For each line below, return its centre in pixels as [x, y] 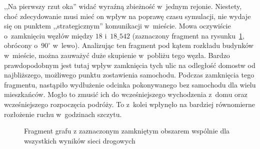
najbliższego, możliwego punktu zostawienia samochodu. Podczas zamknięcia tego [129, 75]
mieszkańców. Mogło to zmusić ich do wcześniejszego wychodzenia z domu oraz [126, 94]
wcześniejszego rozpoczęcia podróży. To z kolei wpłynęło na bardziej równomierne [130, 104]
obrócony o [21, 45]
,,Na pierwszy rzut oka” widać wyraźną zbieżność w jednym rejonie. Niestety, [123, 6]
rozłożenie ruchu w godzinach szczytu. [63, 114]
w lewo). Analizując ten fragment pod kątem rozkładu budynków [153, 45]
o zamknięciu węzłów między [49, 35]
